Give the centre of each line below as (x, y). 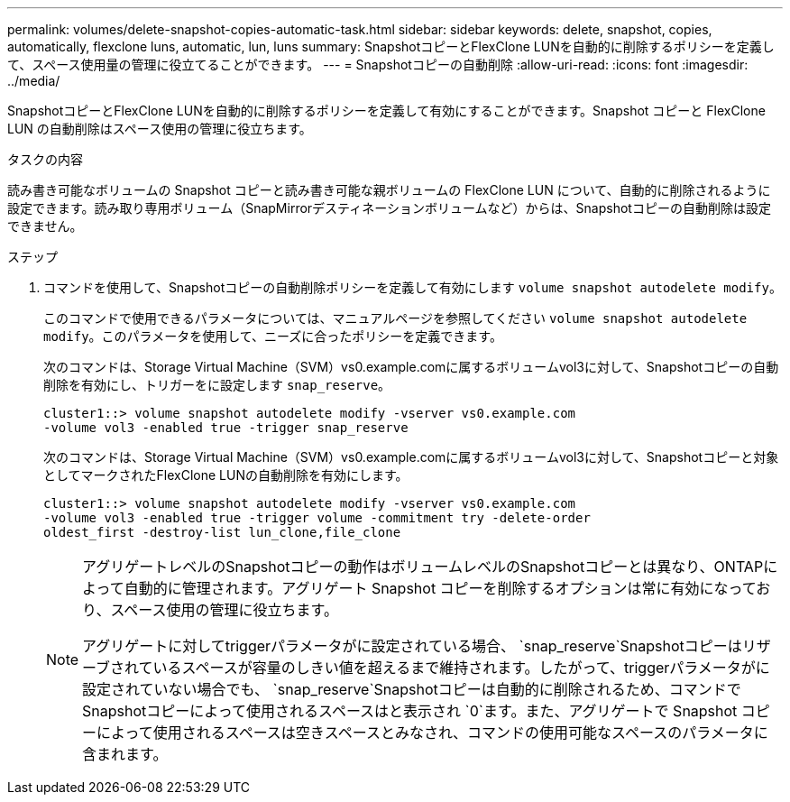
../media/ (34, 81)
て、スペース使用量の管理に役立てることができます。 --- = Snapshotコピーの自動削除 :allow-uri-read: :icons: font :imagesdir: (378, 65)
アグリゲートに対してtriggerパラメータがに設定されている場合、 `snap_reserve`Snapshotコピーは (412, 646)
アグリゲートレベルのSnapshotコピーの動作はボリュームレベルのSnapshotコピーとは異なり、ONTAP (423, 567)
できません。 (45, 226)
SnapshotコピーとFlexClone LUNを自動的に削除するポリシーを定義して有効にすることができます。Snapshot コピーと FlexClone (386, 111)
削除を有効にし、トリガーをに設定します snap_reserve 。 (217, 385)
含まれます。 (125, 754)
